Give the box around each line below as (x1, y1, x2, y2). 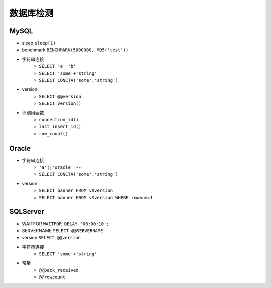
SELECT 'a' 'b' (39, 63, 76, 69)
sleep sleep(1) (22, 40, 56, 46)
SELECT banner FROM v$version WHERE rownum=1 (39, 195, 153, 200)
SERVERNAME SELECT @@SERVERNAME (22, 227, 103, 233)
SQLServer (9, 207, 45, 216)
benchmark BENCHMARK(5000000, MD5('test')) (22, 47, 129, 53)
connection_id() (39, 117, 79, 122)
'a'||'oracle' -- (39, 165, 81, 170)
